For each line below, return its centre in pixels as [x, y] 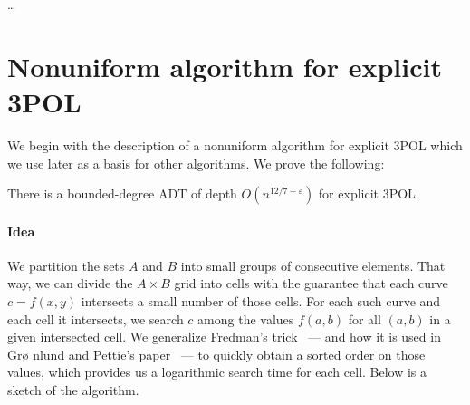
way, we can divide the [70, 283]
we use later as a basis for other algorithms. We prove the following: [196, 163]
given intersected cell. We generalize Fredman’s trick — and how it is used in [224, 337]
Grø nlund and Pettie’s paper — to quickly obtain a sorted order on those [216, 354]
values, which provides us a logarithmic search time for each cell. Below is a [217, 372]
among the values [246, 318]
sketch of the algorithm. [73, 390]
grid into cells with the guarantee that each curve [311, 283]
